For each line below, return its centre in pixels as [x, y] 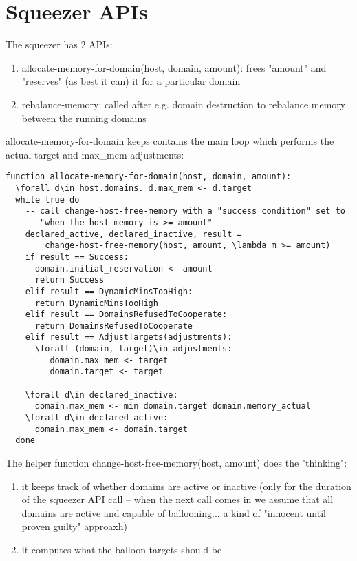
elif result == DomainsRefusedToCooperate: [126, 315]
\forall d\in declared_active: [97, 418]
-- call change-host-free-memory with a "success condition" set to [185, 211]
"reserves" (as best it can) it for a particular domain [131, 81]
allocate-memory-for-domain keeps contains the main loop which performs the [170, 141]
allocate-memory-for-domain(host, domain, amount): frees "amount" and [174, 67]
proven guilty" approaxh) [74, 526]
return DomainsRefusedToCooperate [114, 326]
